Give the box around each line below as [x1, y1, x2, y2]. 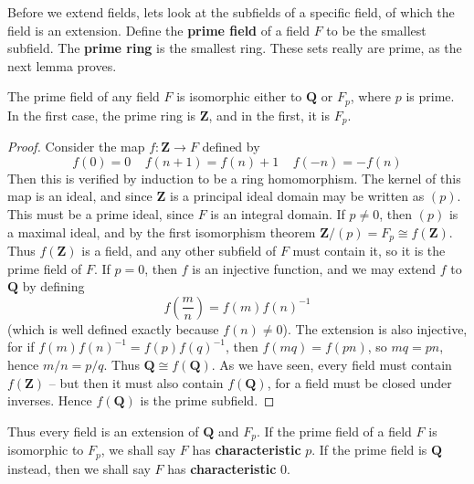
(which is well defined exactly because [7, 319, 219, 338]
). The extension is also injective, [282, 319, 468, 338]
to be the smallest [326, 20, 427, 39]
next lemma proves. [7, 56, 117, 75]
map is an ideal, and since [7, 186, 153, 205]
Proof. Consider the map [7, 137, 145, 156]
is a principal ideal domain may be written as [169, 186, 425, 205]
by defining [22, 277, 85, 296]
